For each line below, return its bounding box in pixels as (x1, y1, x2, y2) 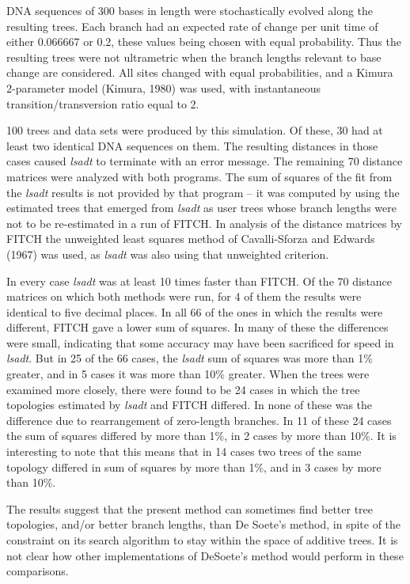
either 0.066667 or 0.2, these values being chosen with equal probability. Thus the (6, 33, 401, 50)
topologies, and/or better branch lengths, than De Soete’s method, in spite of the (6, 516, 401, 533)
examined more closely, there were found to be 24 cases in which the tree (6, 381, 360, 397)
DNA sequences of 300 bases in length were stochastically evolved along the (6, 2, 374, 18)
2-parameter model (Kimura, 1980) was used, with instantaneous (6, 79, 321, 96)
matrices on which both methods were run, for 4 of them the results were (6, 288, 362, 305)
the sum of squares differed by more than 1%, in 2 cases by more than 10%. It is (6, 427, 397, 444)
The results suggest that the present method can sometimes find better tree (6, 500, 374, 517)
